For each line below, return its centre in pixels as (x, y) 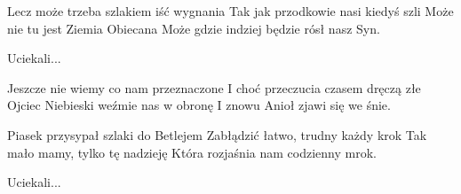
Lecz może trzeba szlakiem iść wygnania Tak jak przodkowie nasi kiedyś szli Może (230, 11)
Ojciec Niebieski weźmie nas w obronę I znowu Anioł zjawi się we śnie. (199, 105)
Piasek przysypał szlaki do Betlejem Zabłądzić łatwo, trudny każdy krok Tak (217, 134)
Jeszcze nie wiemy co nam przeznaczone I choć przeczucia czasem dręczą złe (214, 87)
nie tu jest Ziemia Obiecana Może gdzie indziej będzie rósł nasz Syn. (194, 28)
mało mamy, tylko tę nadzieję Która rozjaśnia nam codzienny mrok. (192, 152)
